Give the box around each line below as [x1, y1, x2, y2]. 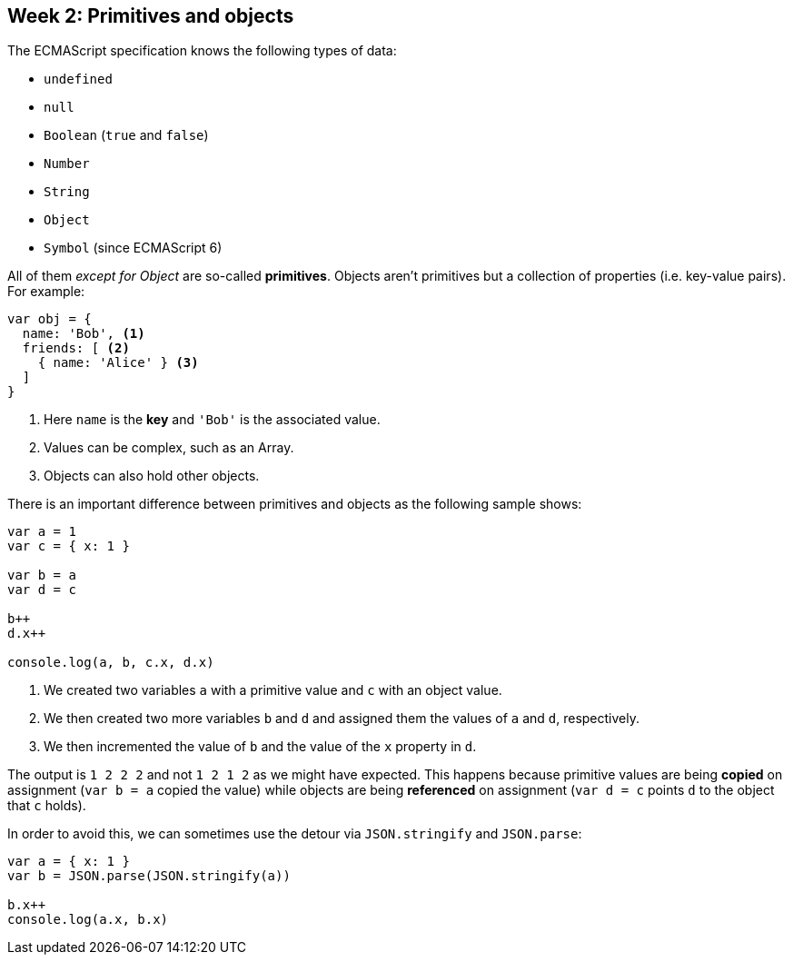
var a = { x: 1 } [7, 854, 130, 869]
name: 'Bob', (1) [22, 326, 145, 342]
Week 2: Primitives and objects [7, 5, 294, 27]
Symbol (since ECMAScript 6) [44, 240, 223, 256]
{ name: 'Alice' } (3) [37, 355, 199, 371]
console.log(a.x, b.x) [7, 912, 169, 927]
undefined [44, 72, 113, 87]
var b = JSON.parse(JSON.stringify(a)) [7, 868, 291, 884]
